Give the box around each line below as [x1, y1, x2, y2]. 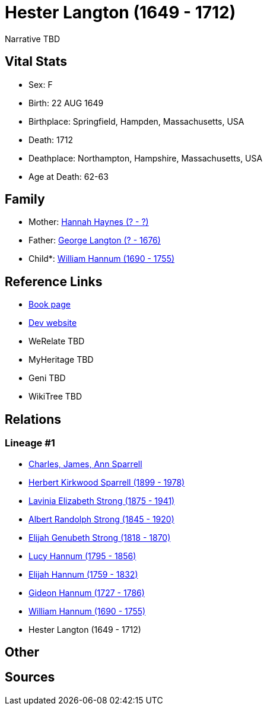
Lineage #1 [5, 437, 55, 449]
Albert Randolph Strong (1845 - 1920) [28, 514, 174, 524]
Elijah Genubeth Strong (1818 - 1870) [28, 532, 171, 543]
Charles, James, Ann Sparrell [28, 458, 142, 469]
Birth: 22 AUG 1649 [28, 97, 104, 108]
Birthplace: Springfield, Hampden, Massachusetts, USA [28, 116, 244, 126]
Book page [28, 299, 71, 310]
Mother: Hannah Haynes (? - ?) [28, 217, 149, 227]
